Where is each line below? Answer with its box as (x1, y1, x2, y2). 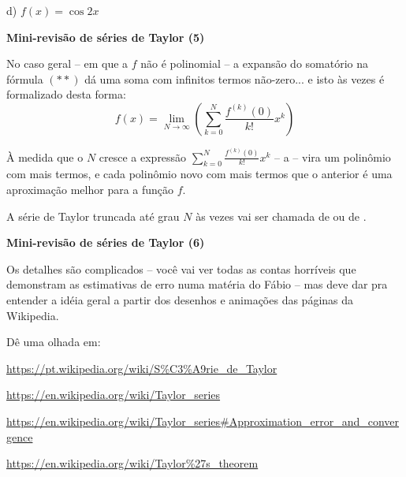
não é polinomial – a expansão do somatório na (140, 55, 369, 72)
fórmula (6, 70, 43, 87)
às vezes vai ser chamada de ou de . (196, 207, 367, 224)
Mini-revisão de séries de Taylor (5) (6, 28, 205, 45)
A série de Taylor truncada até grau (6, 207, 180, 224)
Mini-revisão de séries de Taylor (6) (6, 234, 205, 251)
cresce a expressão (99, 148, 187, 165)
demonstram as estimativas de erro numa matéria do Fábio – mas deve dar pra (6, 276, 388, 293)
